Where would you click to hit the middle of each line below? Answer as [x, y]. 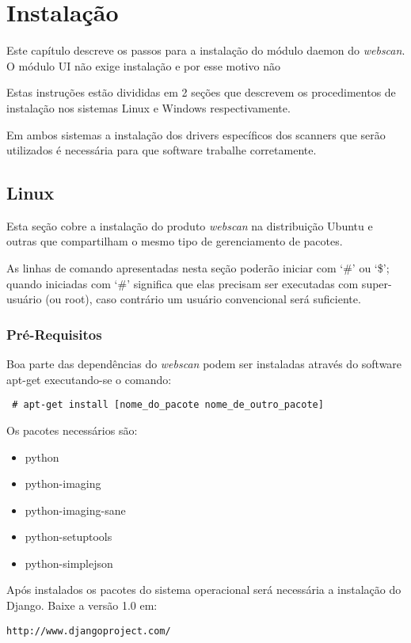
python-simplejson [69, 563]
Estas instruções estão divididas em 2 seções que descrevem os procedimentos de [201, 92]
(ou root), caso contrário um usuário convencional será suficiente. [203, 299]
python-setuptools [68, 536]
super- [377, 283]
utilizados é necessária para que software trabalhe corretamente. [162, 150]
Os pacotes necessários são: [72, 430]
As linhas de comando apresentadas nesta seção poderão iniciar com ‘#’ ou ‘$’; [198, 268]
